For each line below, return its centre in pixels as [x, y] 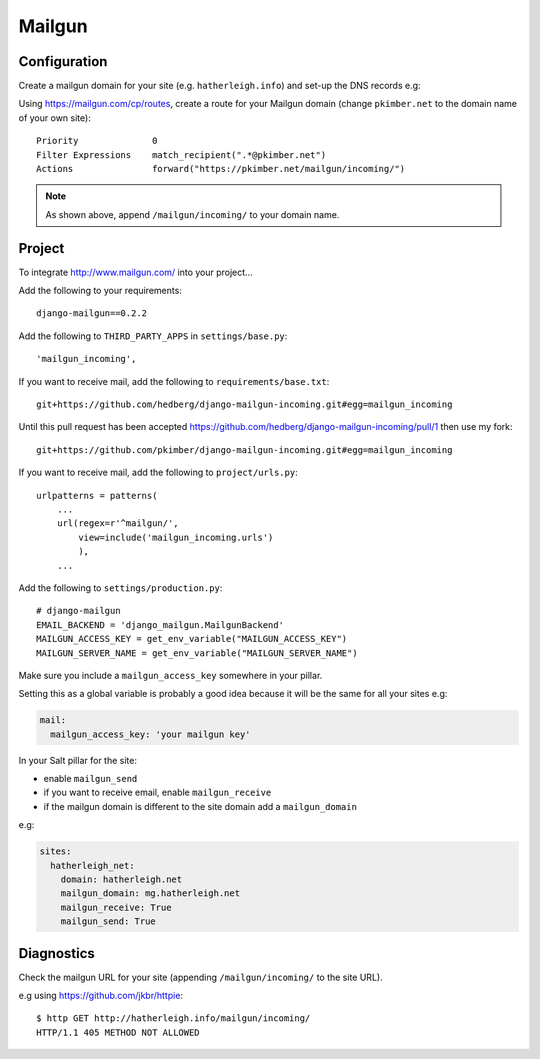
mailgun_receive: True [116, 907]
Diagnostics [56, 953]
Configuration [63, 61]
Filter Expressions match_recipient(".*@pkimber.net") [181, 154]
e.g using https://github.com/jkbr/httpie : [101, 996]
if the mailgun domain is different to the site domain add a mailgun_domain [200, 806]
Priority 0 [97, 141]
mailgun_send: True [108, 921]
